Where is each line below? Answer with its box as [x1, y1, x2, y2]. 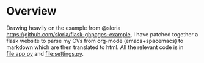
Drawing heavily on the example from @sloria [6, 24, 121, 31]
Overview [6, 4, 57, 18]
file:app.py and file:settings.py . [6, 50, 84, 57]
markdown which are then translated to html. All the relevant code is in [6, 44, 184, 51]
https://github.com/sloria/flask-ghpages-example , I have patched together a [6, 30, 199, 38]
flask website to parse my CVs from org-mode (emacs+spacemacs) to [6, 37, 184, 44]
